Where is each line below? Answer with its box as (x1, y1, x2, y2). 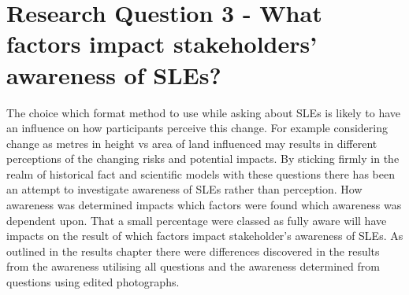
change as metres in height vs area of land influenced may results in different (6, 135, 377, 151)
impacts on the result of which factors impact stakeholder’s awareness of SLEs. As (6, 227, 403, 244)
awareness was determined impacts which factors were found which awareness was (6, 197, 402, 213)
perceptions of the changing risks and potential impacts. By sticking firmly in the (6, 150, 400, 167)
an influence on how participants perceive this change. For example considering (6, 120, 388, 136)
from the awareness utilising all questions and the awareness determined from (6, 258, 380, 275)
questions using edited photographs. (6, 274, 180, 290)
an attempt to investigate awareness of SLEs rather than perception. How (6, 181, 363, 197)
